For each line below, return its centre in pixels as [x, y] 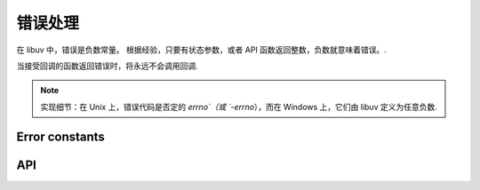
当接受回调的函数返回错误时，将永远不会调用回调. [108, 66]
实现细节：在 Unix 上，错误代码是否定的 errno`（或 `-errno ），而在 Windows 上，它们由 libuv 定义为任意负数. [239, 107]
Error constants [61, 136]
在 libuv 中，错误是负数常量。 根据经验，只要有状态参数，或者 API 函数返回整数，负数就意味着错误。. [201, 50]
